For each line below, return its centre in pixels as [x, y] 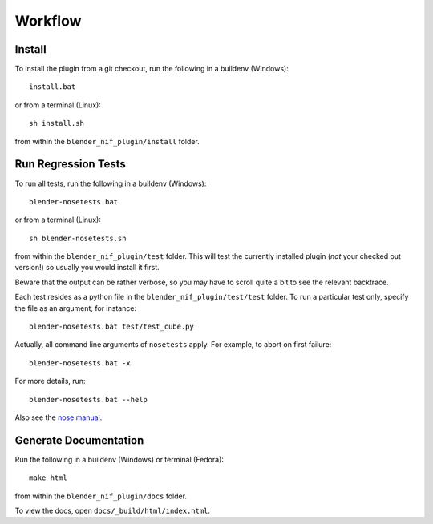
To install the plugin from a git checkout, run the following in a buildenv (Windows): [152, 69]
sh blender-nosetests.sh [78, 238]
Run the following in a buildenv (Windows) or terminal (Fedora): [119, 459]
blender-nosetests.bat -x [80, 363]
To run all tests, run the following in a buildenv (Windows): [111, 183]
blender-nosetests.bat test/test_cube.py [111, 327]
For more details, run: [50, 381]
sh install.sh [57, 123]
